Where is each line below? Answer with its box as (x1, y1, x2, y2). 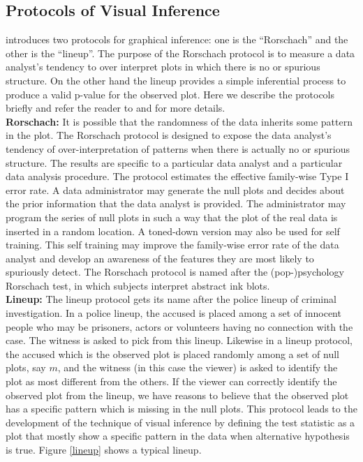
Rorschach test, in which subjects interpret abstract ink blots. (6, 278, 270, 292)
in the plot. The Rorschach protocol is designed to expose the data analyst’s (6, 128, 332, 142)
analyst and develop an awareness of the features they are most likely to (6, 251, 314, 265)
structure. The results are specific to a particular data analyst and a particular (6, 155, 343, 170)
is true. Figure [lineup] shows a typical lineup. (6, 442, 202, 457)
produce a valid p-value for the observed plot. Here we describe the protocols (6, 87, 335, 101)
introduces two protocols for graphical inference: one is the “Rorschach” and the (6, 32, 348, 47)
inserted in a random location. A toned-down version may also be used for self (6, 223, 340, 238)
